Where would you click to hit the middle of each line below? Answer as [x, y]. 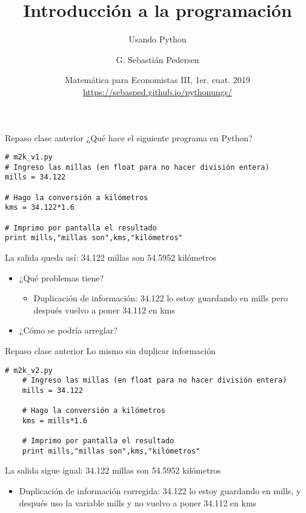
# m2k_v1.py [29, 157]
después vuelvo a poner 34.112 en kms [104, 310]
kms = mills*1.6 [55, 421]
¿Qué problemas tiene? [62, 277]
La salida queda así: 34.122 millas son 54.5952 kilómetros [111, 257]
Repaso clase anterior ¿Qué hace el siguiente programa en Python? [129, 137]
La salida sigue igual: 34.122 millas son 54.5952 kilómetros [113, 470]
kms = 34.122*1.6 [40, 208]
